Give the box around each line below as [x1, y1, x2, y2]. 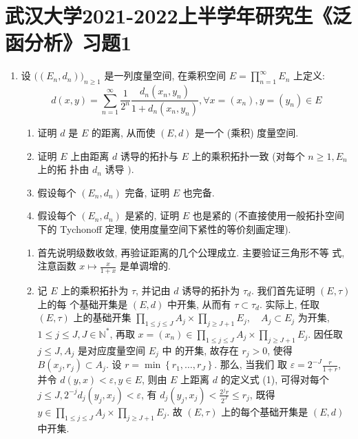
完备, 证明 [125, 185, 170, 199]
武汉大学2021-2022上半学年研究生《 [5, 1, 333, 30]
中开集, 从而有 [167, 296, 231, 311]
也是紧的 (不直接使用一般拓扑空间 [192, 208, 344, 223]
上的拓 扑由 [37, 162, 89, 176]
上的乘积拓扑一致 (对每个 [191, 148, 305, 163]
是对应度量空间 [78, 343, 146, 357]
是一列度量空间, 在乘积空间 [104, 68, 226, 83]
